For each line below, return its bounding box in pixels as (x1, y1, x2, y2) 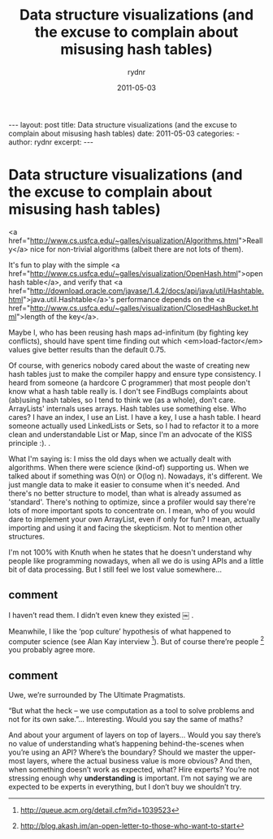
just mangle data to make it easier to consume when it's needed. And (8, 479, 240, 489)
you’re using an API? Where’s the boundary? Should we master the (8, 747, 232, 757)
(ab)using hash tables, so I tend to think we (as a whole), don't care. (8, 395, 236, 404)
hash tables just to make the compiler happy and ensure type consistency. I (8, 369, 262, 378)
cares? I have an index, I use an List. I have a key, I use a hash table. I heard (8, 412, 262, 422)
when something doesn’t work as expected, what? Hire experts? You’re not (8, 765, 260, 775)
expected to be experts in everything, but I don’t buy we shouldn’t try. (8, 782, 242, 792)
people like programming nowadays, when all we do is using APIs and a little (8, 556, 264, 565)
